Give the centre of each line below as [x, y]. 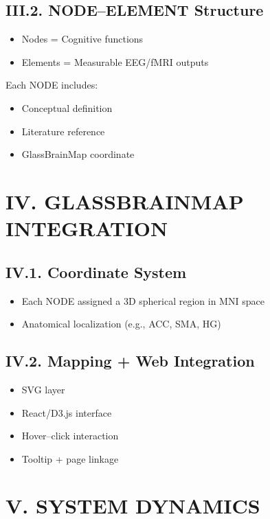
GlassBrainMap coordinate [78, 154]
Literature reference [63, 131]
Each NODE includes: [52, 85]
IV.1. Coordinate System [96, 272]
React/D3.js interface [67, 412]
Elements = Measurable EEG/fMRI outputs [115, 61]
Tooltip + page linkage [70, 458]
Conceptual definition [67, 107]
